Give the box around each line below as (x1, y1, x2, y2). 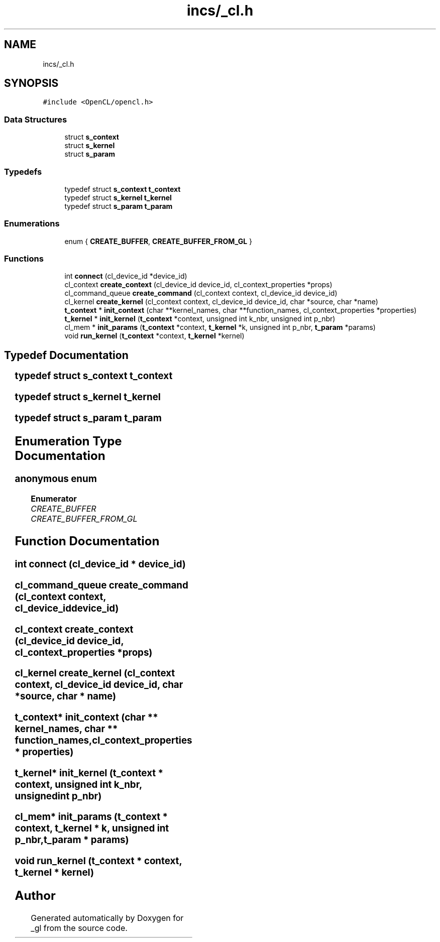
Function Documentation (15, 534, 160, 549)
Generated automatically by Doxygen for (31, 912, 184, 923)
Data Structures (4, 114, 67, 125)
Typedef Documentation (4, 348, 129, 362)
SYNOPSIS (4, 77, 59, 90)
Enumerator (31, 494, 77, 504)
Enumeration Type (15, 433, 122, 448)
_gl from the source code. (31, 922, 128, 933)
